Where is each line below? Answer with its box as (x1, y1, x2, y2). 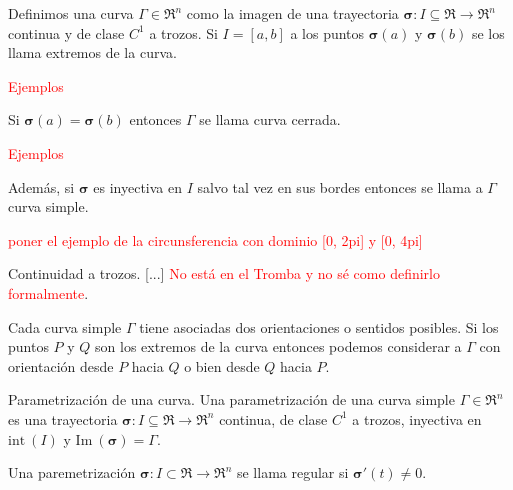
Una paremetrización (8, 462, 136, 483)
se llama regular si (236, 462, 349, 483)
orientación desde (8, 355, 114, 376)
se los (471, 22, 505, 43)
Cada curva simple (8, 316, 122, 337)
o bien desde (184, 355, 260, 376)
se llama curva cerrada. (199, 109, 341, 130)
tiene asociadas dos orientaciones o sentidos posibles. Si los (139, 316, 499, 337)
